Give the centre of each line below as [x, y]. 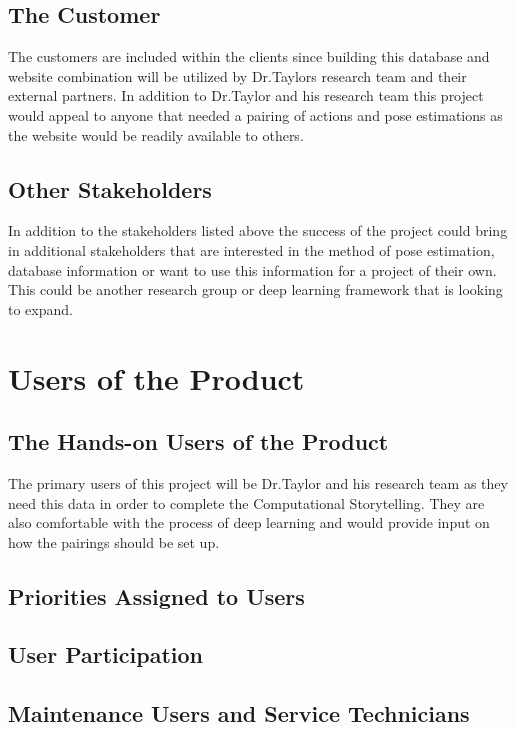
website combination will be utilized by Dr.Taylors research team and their [237, 75]
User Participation [105, 654]
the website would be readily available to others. [156, 134]
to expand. [40, 308]
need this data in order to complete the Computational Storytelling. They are [246, 502]
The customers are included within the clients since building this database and [249, 56]
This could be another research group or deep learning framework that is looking [255, 289]
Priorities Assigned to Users [156, 595]
